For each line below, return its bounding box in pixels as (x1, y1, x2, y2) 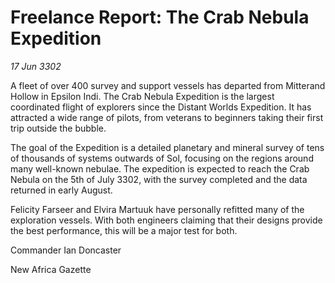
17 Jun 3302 (10, 60, 62, 72)
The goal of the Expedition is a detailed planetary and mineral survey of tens (10, 141, 325, 153)
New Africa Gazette (10, 263, 92, 275)
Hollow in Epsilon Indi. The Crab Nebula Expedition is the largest (10, 90, 275, 102)
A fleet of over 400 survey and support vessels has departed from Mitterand (10, 79, 326, 91)
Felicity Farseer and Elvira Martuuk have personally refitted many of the (10, 203, 305, 215)
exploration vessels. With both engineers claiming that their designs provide (10, 214, 323, 226)
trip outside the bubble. (10, 122, 107, 134)
